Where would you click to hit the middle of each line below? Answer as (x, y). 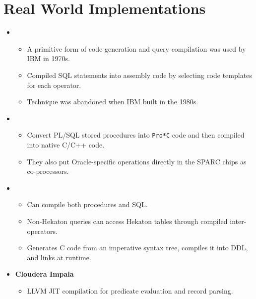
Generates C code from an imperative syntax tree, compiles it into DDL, (137, 248)
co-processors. (48, 171)
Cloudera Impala (44, 274)
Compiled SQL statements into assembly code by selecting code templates (139, 75)
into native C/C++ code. (66, 144)
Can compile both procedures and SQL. (87, 204)
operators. (42, 231)
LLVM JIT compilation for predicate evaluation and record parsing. (130, 290)
